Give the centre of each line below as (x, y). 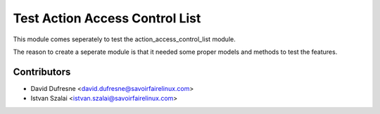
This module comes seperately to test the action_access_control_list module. (124, 39)
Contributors (42, 72)
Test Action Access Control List (107, 18)
